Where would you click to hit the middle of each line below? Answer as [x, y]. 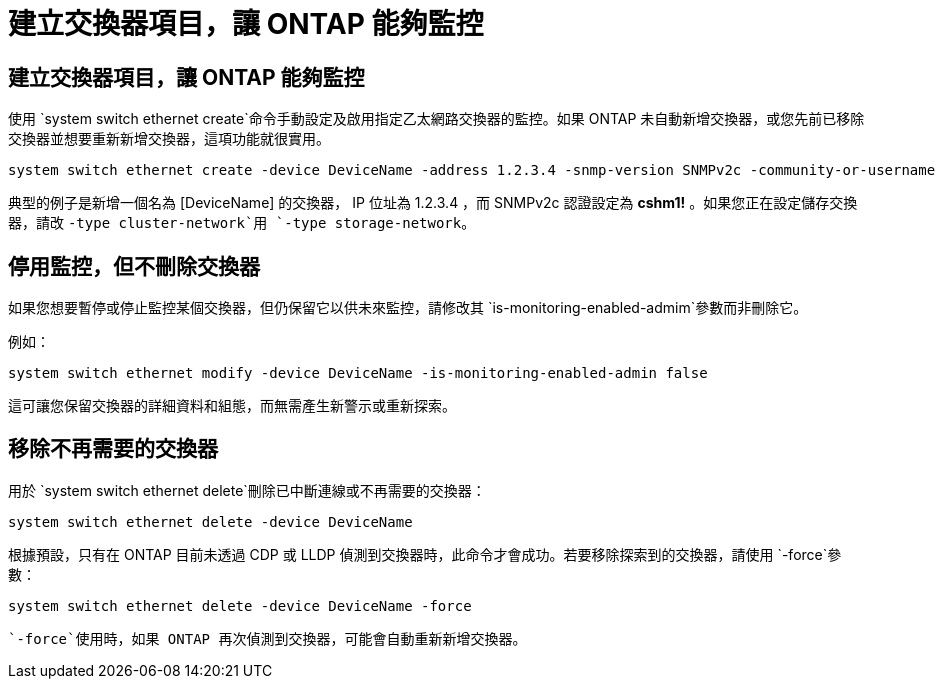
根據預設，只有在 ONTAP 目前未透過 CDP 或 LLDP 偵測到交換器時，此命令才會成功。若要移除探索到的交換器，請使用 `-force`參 [425, 554]
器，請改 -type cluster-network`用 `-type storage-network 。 [242, 223]
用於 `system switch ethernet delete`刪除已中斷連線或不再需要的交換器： [247, 490]
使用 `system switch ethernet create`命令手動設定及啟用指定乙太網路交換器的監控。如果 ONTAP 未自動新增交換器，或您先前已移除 [436, 119]
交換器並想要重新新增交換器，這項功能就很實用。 [169, 139]
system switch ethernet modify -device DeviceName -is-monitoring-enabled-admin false [358, 373]
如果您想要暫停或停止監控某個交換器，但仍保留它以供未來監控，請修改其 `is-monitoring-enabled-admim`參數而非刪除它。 [408, 308]
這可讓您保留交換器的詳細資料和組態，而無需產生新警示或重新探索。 [232, 406]
